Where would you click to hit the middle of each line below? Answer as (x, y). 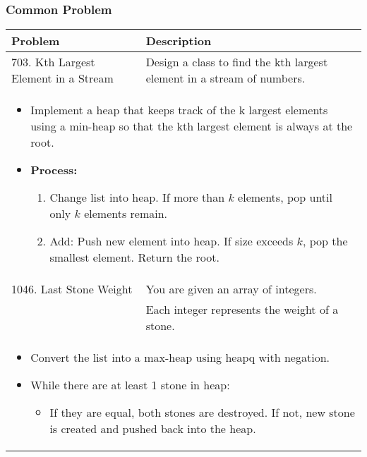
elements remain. (126, 214)
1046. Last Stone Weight (72, 289)
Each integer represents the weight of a (242, 310)
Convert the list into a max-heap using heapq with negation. (180, 358)
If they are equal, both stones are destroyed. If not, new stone (202, 413)
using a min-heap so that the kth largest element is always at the (192, 126)
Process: (54, 170)
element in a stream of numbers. (225, 78)
